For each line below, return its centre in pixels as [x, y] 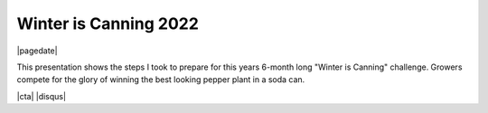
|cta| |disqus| [42, 96]
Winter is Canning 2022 [108, 24]
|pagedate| [37, 51]
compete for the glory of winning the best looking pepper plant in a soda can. [161, 80]
